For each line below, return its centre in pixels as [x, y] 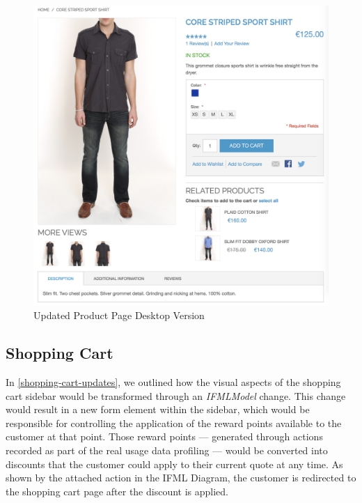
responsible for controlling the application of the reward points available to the [174, 423]
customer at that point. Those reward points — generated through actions [164, 436]
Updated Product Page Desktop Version [119, 315]
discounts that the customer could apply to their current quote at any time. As [174, 464]
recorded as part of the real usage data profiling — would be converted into [167, 450]
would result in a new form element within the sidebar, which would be [158, 409]
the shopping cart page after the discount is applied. [117, 491]
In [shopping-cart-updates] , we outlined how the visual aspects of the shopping [173, 382]
